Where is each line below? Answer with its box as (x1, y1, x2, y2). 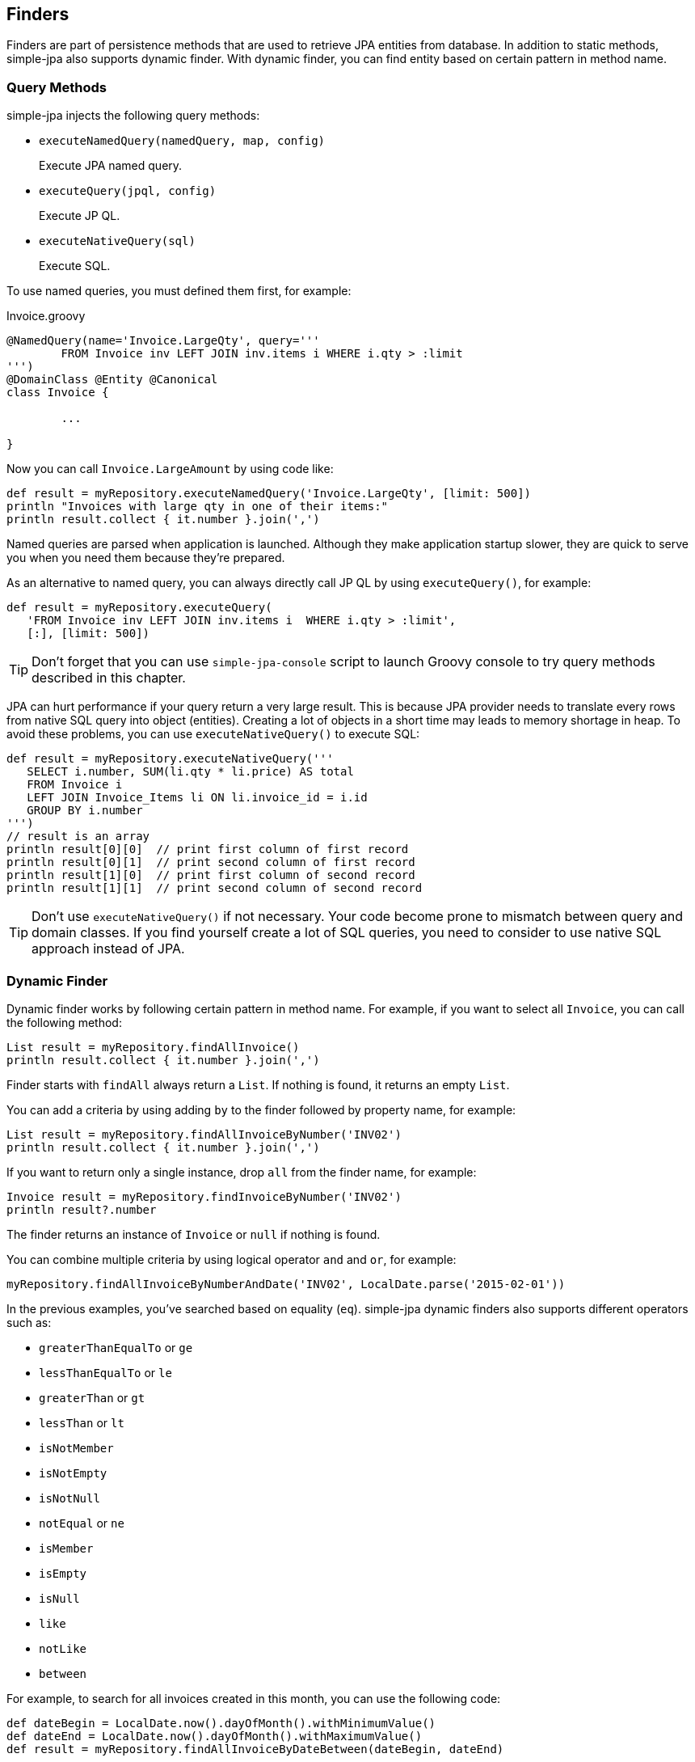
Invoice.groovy (6, 309, 86, 323)
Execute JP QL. (39, 209, 120, 223)
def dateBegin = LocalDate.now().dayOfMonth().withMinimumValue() (6, 1716, 436, 1730)
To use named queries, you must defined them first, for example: (6, 284, 352, 298)
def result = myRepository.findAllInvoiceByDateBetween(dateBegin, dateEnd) (6, 1742, 504, 1756)
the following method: (6, 1015, 122, 1029)
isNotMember (39, 1441, 114, 1455)
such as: (6, 1315, 52, 1329)
